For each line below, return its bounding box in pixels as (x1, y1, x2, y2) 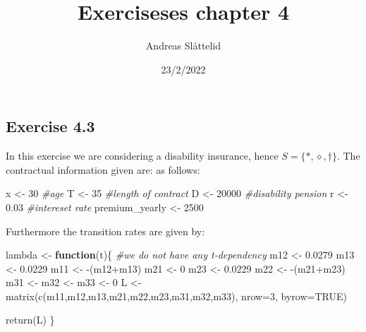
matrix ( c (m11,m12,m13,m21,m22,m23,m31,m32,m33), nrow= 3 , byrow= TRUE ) (6, 288, 347, 303)
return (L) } (6, 312, 55, 327)
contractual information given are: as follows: (6, 162, 200, 177)
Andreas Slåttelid (145, 38, 221, 53)
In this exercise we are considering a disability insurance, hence (6, 148, 279, 163)
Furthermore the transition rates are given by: (6, 223, 205, 238)
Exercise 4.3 (6, 115, 95, 137)
